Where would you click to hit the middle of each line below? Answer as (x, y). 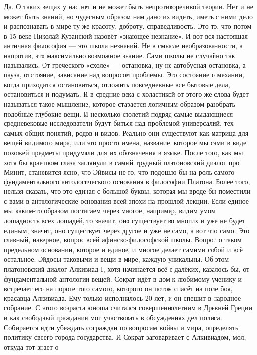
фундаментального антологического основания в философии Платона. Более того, (127, 181)
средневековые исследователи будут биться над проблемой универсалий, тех (119, 123)
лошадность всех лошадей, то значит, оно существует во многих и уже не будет (125, 220)
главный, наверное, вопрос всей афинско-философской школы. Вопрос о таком (123, 240)
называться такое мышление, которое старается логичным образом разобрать (120, 103)
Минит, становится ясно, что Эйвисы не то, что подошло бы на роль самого (119, 172)
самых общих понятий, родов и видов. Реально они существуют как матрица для (126, 133)
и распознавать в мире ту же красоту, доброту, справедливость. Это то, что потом (128, 26)
